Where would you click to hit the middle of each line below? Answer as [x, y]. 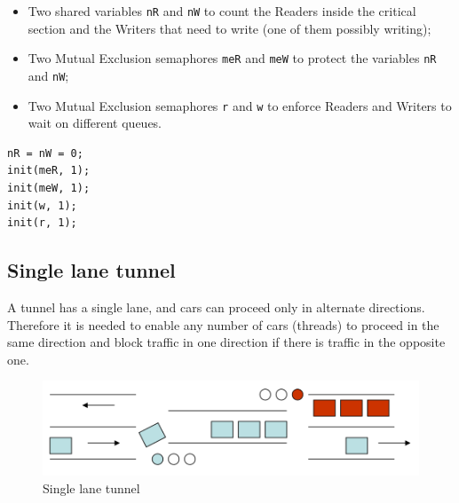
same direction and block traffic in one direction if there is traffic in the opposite [226, 342]
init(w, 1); [42, 205]
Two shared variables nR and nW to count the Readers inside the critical [222, 11]
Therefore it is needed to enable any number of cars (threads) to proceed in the [223, 324]
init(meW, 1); [49, 188]
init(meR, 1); [49, 171]
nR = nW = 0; [45, 153]
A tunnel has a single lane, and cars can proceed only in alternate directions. [216, 307]
